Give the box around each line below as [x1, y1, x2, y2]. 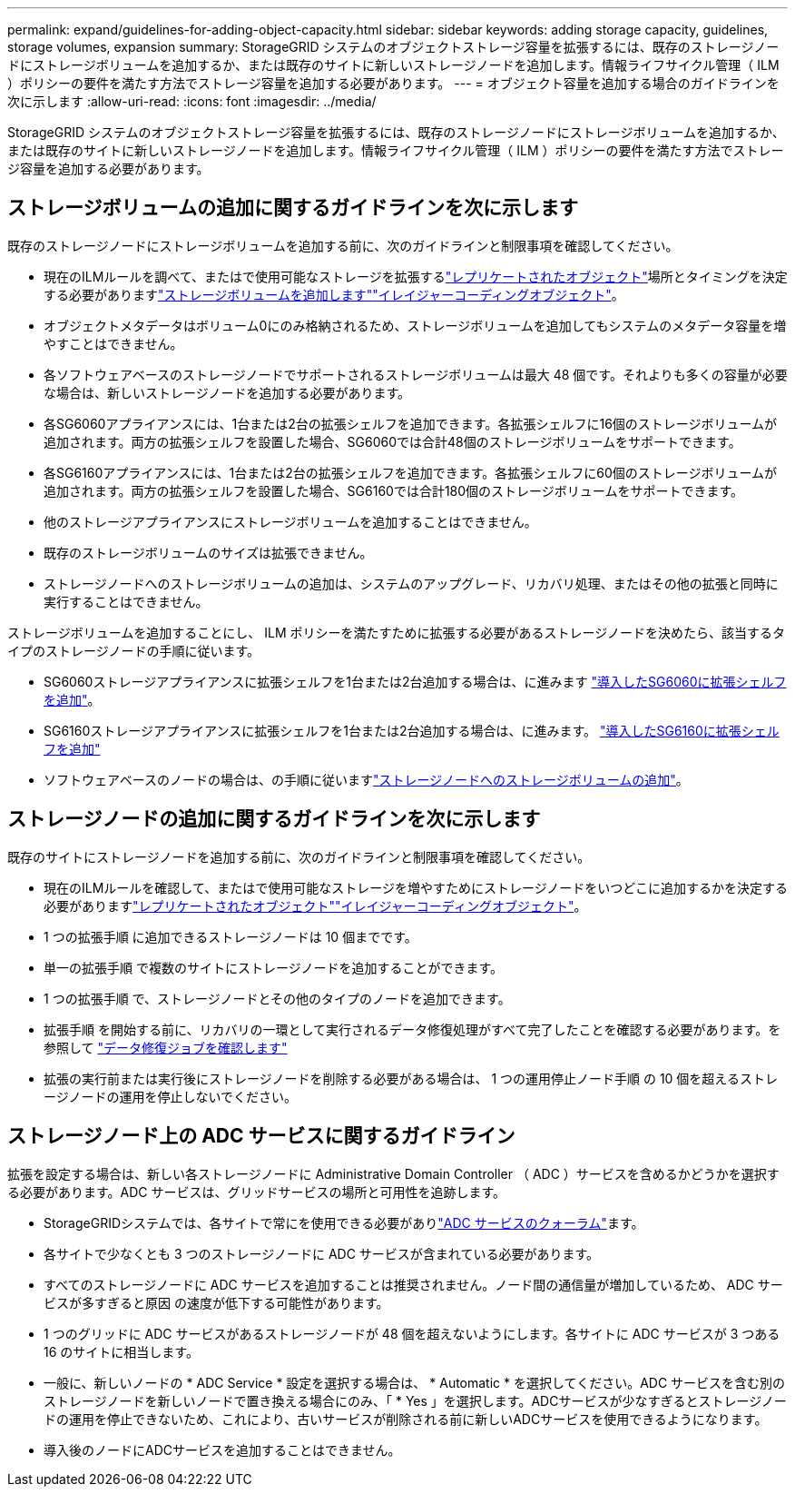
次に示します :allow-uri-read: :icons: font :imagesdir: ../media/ [7, 94, 377, 109]
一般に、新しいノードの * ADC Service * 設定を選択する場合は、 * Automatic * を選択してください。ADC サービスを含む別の [44, 1374, 786, 1390]
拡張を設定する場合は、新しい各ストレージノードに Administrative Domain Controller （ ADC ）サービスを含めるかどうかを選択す [7, 1165, 780, 1182]
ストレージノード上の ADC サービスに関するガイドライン [7, 1124, 515, 1148]
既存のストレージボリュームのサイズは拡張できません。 [44, 544, 373, 560]
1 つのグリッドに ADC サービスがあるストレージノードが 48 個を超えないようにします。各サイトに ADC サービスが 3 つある [44, 1325, 780, 1341]
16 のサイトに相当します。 [44, 1343, 199, 1360]
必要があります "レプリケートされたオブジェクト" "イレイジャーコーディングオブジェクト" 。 [44, 897, 587, 914]
